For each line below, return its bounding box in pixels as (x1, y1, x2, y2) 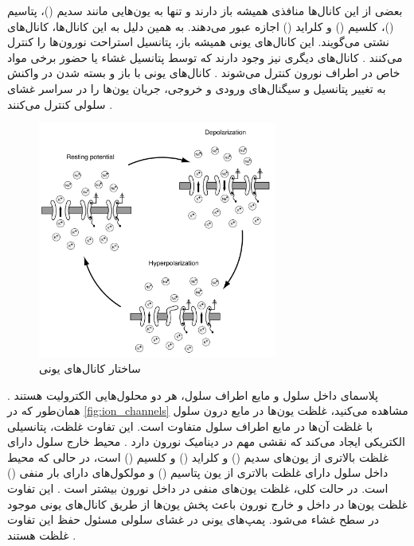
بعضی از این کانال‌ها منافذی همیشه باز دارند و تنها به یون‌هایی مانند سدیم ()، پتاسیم (7, 2, 403, 18)
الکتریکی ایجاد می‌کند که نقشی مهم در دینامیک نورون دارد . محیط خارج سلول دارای (7, 433, 405, 450)
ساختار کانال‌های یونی (39, 359, 141, 376)
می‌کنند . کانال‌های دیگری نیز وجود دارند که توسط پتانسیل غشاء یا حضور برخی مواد (7, 48, 403, 65)
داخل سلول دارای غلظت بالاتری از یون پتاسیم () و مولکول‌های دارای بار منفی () (7, 464, 389, 481)
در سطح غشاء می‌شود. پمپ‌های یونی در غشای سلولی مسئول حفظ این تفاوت (7, 511, 379, 528)
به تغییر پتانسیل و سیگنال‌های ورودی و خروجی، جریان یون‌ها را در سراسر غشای (7, 79, 386, 96)
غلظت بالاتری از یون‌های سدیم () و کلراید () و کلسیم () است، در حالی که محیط (7, 448, 389, 465)
